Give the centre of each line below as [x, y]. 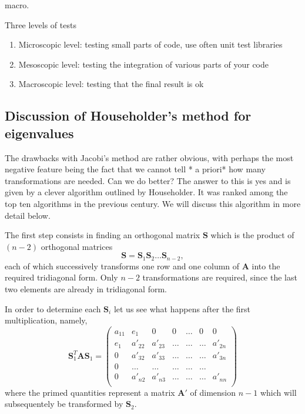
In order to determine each [53, 308]
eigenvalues [39, 133]
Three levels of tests [41, 24]
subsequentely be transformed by [64, 404]
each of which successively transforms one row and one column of [122, 266]
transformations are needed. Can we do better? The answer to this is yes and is [148, 180]
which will [278, 392]
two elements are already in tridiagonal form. [86, 288]
